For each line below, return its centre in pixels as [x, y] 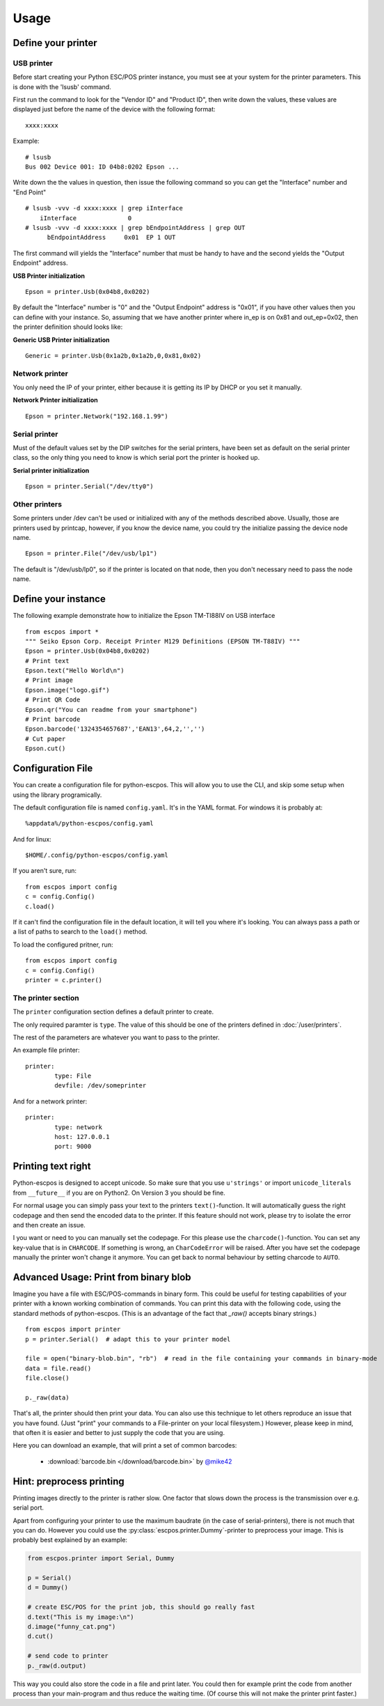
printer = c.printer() [64, 980]
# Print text [47, 661]
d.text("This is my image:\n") [81, 1617]
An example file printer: [46, 1050]
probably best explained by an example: [70, 1540]
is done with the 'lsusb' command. [62, 86]
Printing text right [52, 1166]
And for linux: [32, 839]
